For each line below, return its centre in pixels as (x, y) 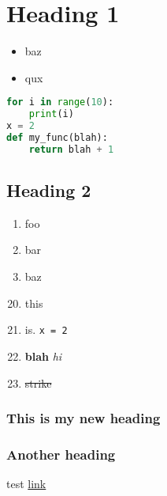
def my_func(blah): (57, 137)
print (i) (51, 114)
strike (38, 382)
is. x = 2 (46, 329)
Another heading (61, 454)
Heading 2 (49, 190)
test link (26, 484)
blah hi (43, 356)
